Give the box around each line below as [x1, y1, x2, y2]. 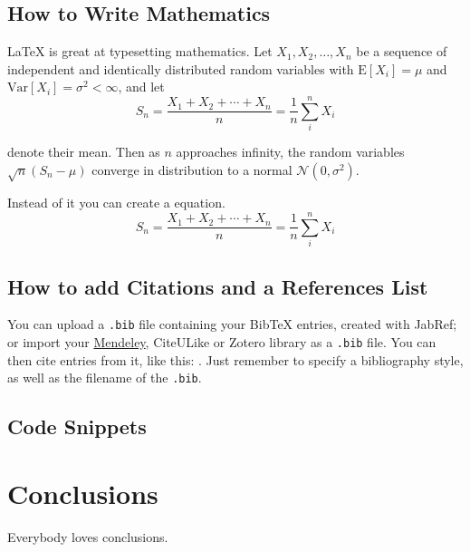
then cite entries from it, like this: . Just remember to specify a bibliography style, [7, 350, 464, 369]
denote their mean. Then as [7, 142, 160, 161]
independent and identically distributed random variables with [7, 59, 354, 78]
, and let [118, 77, 165, 96]
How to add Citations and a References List [7, 272, 428, 300]
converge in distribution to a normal [91, 160, 293, 179]
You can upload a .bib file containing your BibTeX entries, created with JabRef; [7, 315, 457, 334]
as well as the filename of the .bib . [7, 368, 202, 387]
